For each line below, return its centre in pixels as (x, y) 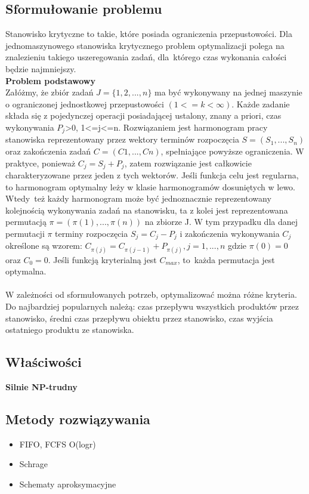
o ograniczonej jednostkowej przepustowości (85, 104)
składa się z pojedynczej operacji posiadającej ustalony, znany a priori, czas (143, 115)
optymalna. (26, 271)
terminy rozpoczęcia (92, 234)
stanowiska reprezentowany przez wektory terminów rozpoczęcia (122, 139)
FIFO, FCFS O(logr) (58, 444)
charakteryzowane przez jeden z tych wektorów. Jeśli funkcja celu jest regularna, (152, 175)
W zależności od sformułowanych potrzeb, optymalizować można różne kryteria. (151, 294)
